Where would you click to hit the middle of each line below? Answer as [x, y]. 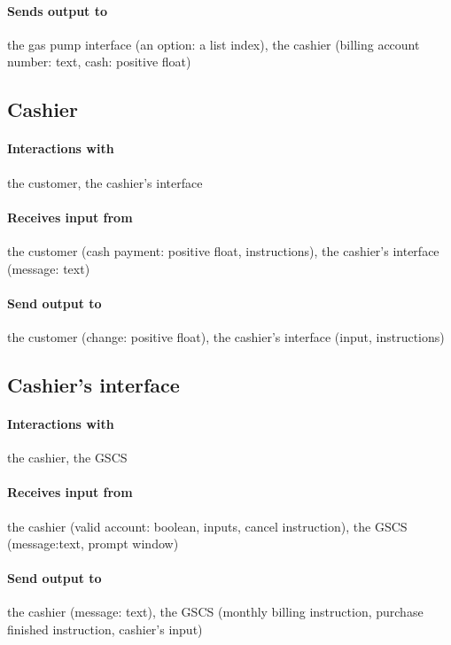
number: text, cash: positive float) [99, 62]
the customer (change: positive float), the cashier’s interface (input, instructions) [226, 336]
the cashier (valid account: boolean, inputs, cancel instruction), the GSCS [207, 526]
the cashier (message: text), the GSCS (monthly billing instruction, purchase [215, 612]
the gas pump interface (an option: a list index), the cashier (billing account [214, 44]
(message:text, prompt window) [93, 544]
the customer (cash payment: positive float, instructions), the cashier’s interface [223, 250]
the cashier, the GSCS [67, 458]
